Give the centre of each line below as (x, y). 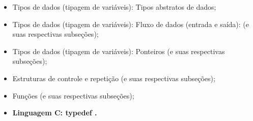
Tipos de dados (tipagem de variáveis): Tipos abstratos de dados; (114, 7)
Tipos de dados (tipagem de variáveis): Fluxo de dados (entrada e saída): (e (131, 24)
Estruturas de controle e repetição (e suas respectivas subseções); (114, 78)
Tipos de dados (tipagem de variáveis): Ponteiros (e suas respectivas (119, 51)
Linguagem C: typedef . (55, 113)
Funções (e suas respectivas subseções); (73, 95)
